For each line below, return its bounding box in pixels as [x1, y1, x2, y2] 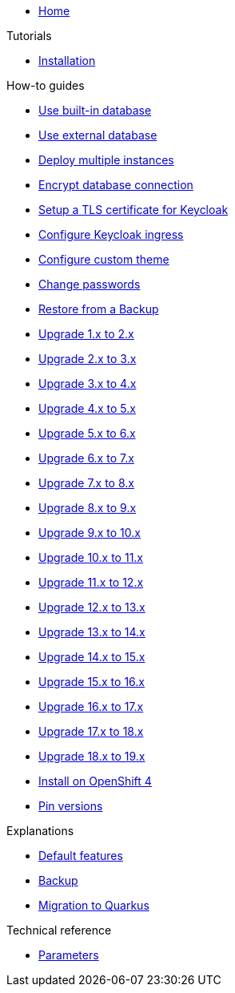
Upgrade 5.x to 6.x [38, 426, 136, 440]
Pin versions [38, 799, 103, 813]
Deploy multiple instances [38, 153, 174, 167]
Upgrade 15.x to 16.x [38, 675, 145, 688]
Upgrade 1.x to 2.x [38, 327, 134, 341]
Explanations [6, 824, 74, 838]
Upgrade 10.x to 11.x [38, 551, 144, 564]
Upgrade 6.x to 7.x [38, 451, 134, 465]
